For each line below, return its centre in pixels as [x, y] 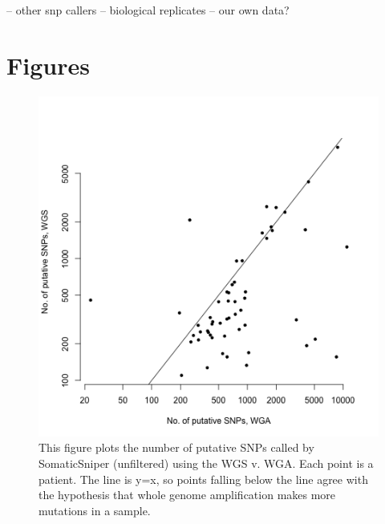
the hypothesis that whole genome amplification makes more [187, 495]
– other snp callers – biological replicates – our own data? [148, 10]
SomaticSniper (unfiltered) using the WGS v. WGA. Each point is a [206, 463]
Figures [48, 65]
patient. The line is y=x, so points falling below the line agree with [203, 479]
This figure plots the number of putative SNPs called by [176, 447]
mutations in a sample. [95, 510]
